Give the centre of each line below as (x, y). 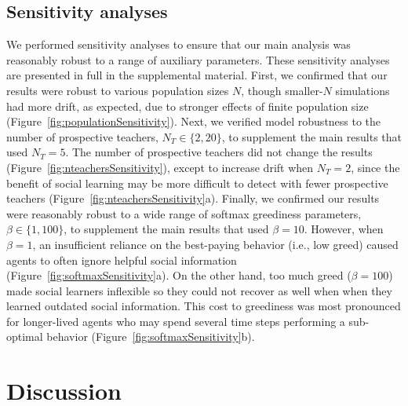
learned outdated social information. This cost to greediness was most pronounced (204, 306)
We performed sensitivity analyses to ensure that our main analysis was (178, 44)
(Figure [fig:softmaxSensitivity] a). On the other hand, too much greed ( (179, 275)
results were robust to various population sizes (118, 90)
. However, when (344, 229)
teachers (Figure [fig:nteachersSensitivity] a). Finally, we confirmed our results (193, 198)
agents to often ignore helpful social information (122, 260)
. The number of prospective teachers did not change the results (219, 152)
